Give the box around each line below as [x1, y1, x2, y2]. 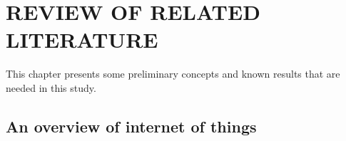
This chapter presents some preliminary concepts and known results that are [6, 66, 340, 81]
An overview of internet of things [6, 115, 257, 137]
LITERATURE [6, 25, 158, 54]
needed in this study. [6, 80, 96, 95]
